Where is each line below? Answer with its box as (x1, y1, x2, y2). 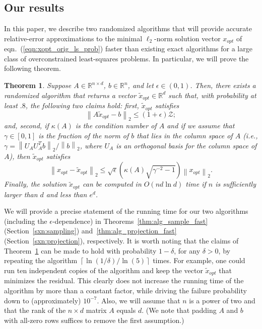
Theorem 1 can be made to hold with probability (4, 245, 157, 256)
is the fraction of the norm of (38, 130, 129, 140)
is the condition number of (75, 120, 157, 131)
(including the (4, 215, 47, 226)
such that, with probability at (168, 90, 256, 100)
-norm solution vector (154, 33, 221, 43)
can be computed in (83, 179, 142, 189)
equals (116, 305, 136, 315)
